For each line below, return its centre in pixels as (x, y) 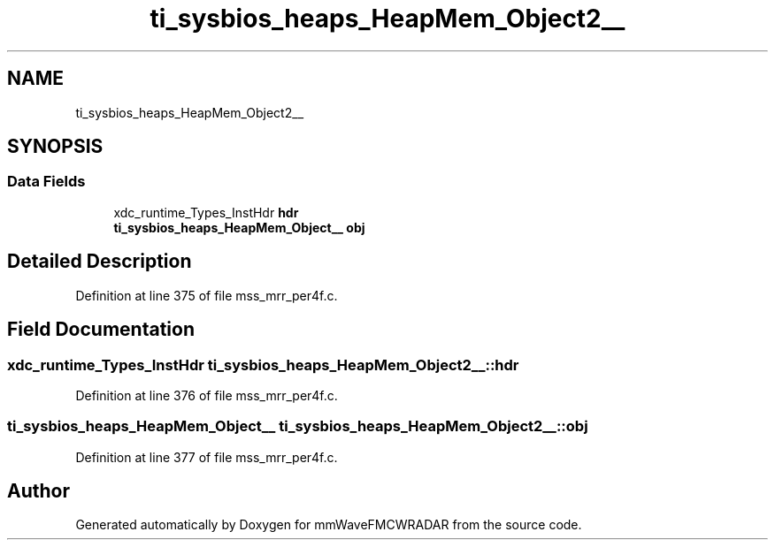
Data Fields (46, 182)
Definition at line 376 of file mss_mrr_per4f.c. (207, 395)
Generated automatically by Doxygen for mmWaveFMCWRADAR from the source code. (329, 525)
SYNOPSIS (55, 147)
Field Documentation (101, 330)
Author (38, 491)
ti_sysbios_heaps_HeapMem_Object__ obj (239, 227)
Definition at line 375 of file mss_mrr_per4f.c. (207, 295)
